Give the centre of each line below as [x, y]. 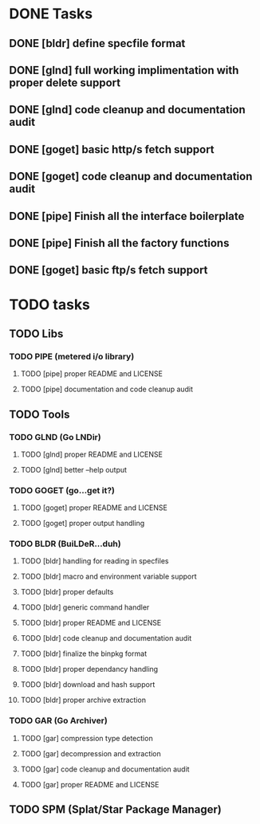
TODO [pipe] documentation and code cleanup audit [107, 389]
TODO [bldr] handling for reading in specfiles [95, 561]
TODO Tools [39, 414]
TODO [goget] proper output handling [83, 524]
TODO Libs [36, 334]
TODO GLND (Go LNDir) [55, 437]
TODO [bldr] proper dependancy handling [89, 669]
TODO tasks [50, 304]
